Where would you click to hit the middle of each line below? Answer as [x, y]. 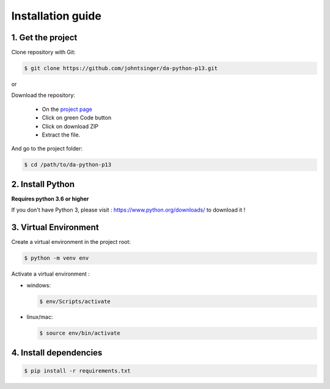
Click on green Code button [77, 118]
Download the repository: [43, 95]
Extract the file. [61, 135]
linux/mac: [40, 317]
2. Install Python [43, 184]
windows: [39, 285]
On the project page [67, 109]
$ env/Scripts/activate [75, 301]
